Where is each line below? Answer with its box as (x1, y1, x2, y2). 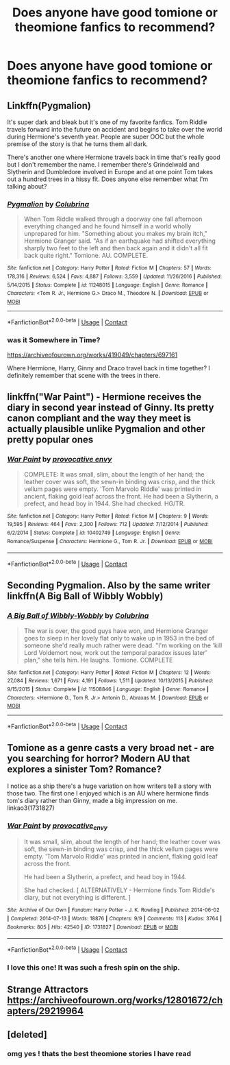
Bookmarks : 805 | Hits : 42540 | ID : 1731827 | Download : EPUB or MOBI (7, 924, 179, 931)
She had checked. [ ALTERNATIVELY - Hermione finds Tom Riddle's (23, 886, 216, 894)
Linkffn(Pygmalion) (7, 99, 91, 111)
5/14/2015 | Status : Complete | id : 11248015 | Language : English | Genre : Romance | (7, 281, 208, 289)
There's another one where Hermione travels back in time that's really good (7, 153, 220, 161)
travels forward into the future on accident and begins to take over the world (7, 125, 222, 133)
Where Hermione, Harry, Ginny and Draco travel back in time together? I (7, 363, 210, 372)
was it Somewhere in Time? (7, 335, 101, 344)
